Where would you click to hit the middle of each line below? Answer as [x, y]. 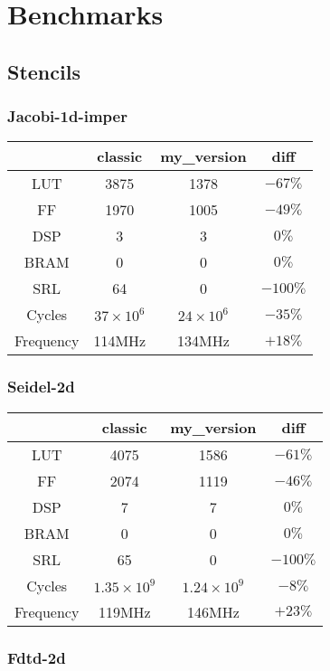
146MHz [213, 611]
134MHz [203, 341]
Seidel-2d [41, 387]
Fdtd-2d [37, 657]
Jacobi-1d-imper [67, 116]
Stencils [44, 71]
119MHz [124, 611]
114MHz [120, 341]
